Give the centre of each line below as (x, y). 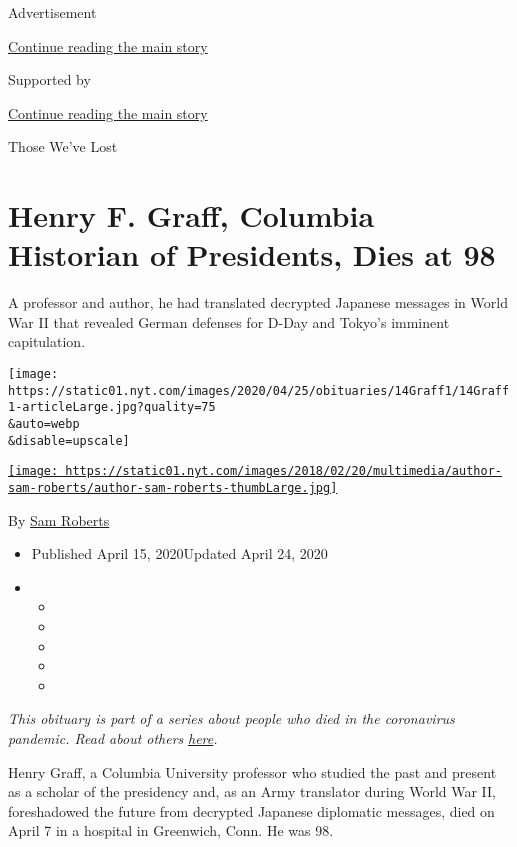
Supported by (49, 79)
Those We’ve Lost (63, 146)
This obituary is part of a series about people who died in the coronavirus (231, 718)
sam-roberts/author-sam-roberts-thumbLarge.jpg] (173, 488)
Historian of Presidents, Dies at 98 (252, 254)
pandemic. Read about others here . (113, 738)
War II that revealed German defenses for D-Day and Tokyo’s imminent (229, 321)
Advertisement (52, 12)
